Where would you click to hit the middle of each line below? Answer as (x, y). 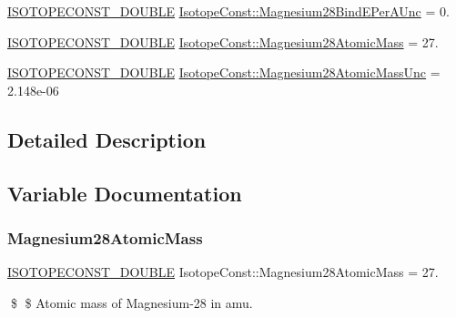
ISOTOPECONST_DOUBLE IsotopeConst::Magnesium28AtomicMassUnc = (224, 72)
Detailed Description (107, 139)
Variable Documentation (125, 193)
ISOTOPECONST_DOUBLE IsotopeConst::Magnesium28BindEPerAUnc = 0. (228, 11)
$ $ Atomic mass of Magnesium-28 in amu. (132, 302)
